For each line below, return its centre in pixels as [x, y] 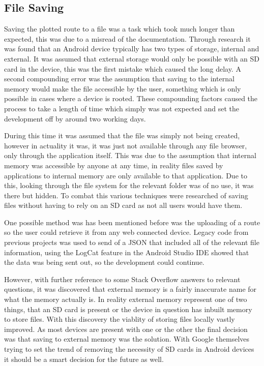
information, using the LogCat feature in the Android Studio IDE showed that [127, 252]
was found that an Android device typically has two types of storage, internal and [132, 49]
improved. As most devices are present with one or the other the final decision [126, 329]
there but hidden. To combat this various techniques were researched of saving [126, 195]
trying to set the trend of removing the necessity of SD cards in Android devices [129, 349]
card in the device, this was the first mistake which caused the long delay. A [123, 68]
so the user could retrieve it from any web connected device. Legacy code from [126, 232]
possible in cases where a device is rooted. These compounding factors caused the [131, 98]
